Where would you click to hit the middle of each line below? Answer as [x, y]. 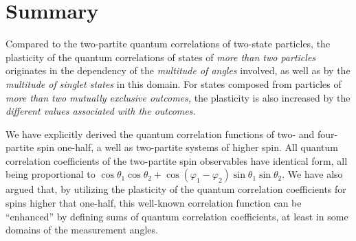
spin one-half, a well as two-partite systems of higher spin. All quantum [187, 147]
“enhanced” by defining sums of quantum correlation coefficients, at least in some [177, 216]
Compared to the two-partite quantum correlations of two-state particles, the [168, 44]
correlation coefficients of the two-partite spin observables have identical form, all [177, 160]
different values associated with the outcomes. [101, 111]
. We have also [312, 174]
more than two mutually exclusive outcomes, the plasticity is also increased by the [178, 97]
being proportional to [51, 174]
